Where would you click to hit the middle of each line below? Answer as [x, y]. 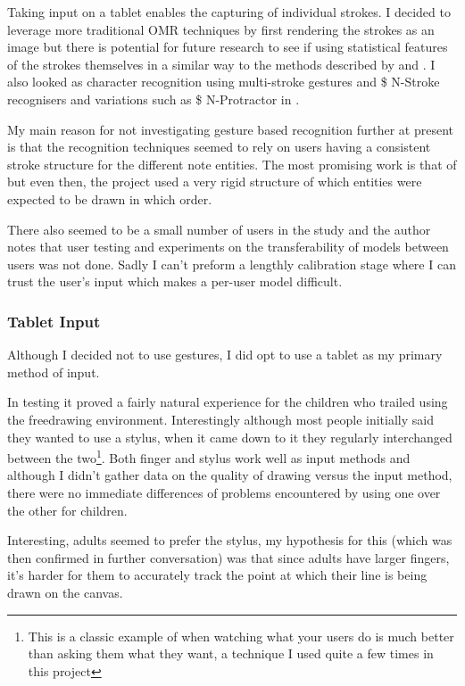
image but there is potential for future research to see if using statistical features [228, 47]
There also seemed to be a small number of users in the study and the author [219, 229]
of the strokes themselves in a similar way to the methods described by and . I [221, 64]
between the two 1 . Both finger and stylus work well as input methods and [209, 456]
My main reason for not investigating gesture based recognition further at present [231, 129]
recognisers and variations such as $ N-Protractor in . [154, 99]
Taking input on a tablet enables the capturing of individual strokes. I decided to [229, 12]
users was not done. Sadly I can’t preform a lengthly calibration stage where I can [232, 264]
